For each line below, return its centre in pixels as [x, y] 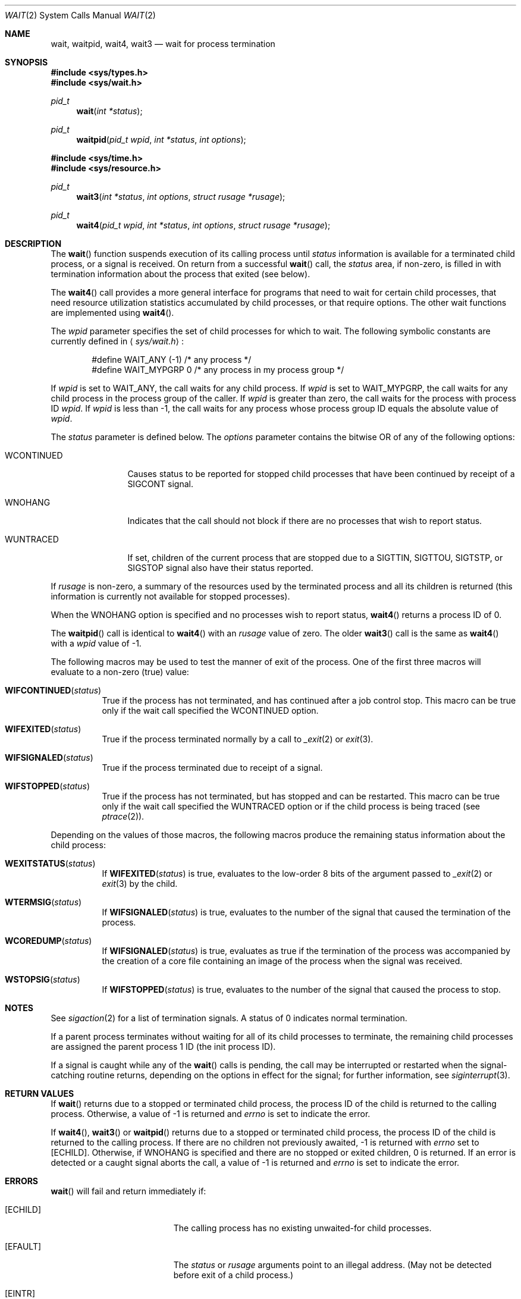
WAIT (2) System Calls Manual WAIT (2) [80, 15]
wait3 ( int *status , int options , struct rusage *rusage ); [181, 197]
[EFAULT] [23, 1246]
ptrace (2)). [123, 816]
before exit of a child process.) [233, 1275]
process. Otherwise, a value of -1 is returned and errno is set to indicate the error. [211, 1114]
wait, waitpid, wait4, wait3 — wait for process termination [163, 44]
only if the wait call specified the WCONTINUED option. [210, 710]
